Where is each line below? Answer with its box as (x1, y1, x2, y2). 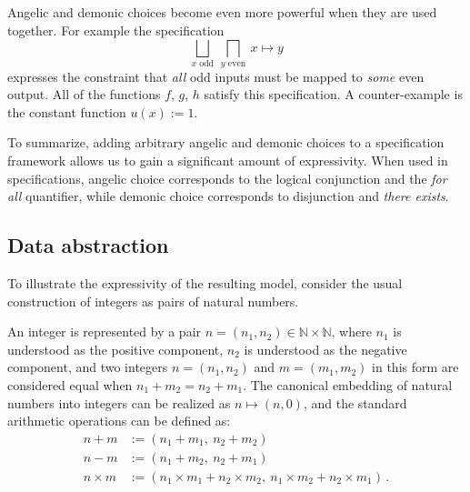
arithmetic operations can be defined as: (7, 411, 231, 430)
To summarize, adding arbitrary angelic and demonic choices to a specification (7, 133, 445, 152)
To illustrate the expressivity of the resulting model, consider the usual (7, 273, 403, 292)
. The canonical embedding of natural (243, 375, 453, 394)
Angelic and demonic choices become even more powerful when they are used (7, 3, 437, 21)
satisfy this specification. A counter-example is (204, 85, 463, 104)
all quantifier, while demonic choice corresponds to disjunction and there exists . (7, 186, 449, 206)
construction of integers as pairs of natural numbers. (7, 291, 299, 310)
